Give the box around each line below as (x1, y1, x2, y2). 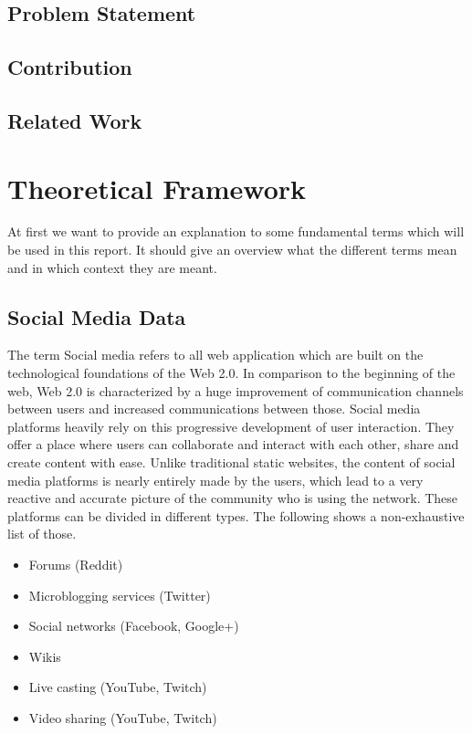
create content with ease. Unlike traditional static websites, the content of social (7, 453, 456, 472)
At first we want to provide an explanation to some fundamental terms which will (7, 222, 465, 241)
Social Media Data (7, 302, 186, 330)
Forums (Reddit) (28, 554, 123, 573)
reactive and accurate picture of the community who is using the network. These (7, 488, 458, 508)
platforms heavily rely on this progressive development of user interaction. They (7, 416, 455, 435)
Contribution (7, 53, 132, 81)
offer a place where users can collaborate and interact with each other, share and (7, 435, 459, 454)
